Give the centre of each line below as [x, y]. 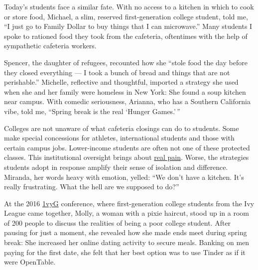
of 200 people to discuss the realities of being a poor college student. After [118, 222]
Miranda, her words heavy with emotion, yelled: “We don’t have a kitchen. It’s [124, 177]
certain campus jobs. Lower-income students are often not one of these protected [127, 147]
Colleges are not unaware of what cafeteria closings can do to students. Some [122, 128]
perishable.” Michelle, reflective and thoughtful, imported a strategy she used [121, 82]
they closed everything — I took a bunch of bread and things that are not [117, 72]
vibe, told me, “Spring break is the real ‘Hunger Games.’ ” [92, 111]
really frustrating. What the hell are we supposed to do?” [92, 187]
